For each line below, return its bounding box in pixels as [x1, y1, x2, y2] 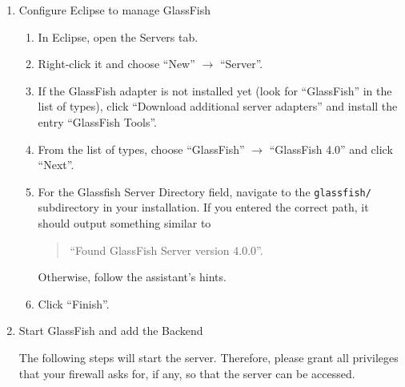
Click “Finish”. [38, 295, 110, 312]
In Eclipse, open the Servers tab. [38, 28, 198, 45]
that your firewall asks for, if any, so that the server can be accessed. [18, 365, 355, 381]
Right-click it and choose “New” [38, 55, 195, 72]
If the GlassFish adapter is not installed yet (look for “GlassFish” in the [38, 82, 392, 99]
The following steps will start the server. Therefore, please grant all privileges [18, 349, 399, 365]
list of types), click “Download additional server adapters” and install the [38, 98, 398, 115]
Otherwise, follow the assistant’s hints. [38, 268, 227, 285]
